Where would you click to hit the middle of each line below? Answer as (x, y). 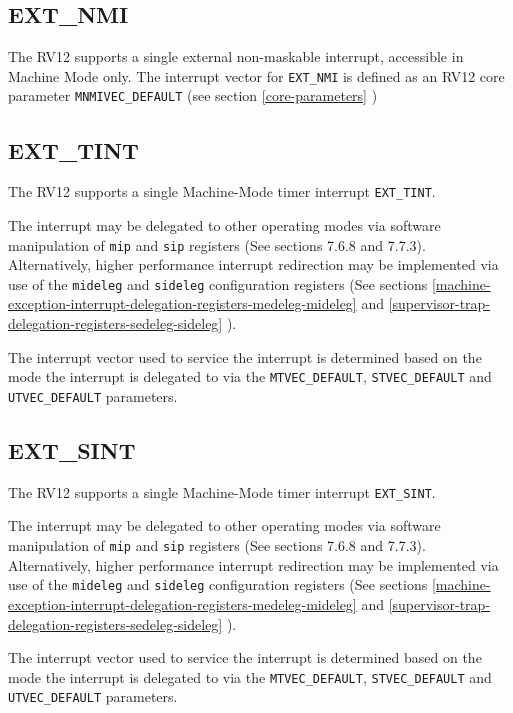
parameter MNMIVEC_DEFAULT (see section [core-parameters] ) (193, 95)
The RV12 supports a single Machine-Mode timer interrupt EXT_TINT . (222, 191)
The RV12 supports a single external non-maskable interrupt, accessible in (236, 56)
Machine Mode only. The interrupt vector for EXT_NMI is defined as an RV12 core (256, 75)
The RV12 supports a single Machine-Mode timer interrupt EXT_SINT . (222, 491)
